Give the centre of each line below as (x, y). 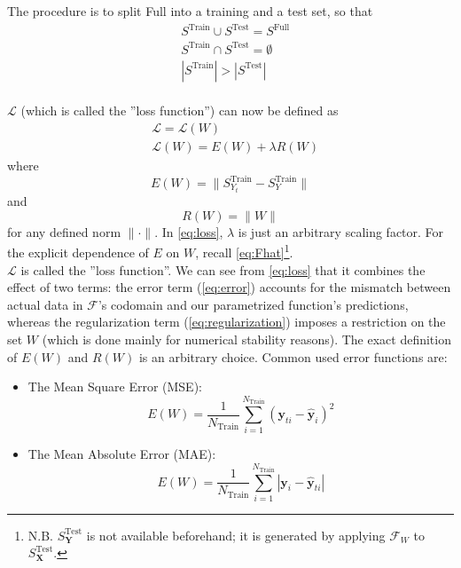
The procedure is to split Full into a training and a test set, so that (190, 11)
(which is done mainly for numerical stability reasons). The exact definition (246, 339)
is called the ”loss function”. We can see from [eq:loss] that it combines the (223, 269)
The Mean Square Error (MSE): (115, 387)
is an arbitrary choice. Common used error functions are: (293, 356)
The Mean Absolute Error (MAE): (122, 454)
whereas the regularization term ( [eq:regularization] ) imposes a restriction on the (227, 322)
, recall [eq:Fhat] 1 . (244, 251)
